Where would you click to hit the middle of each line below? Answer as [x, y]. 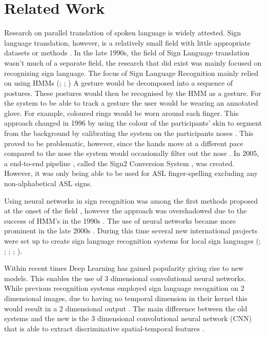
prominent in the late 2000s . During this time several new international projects [131, 231]
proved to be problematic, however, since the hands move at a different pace [124, 143]
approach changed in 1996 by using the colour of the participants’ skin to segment [133, 123]
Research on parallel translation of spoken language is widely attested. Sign [122, 33]
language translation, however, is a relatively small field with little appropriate [127, 42]
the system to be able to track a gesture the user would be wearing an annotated [131, 103]
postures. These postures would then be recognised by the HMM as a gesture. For [133, 93]
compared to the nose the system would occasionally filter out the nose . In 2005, [132, 153]
